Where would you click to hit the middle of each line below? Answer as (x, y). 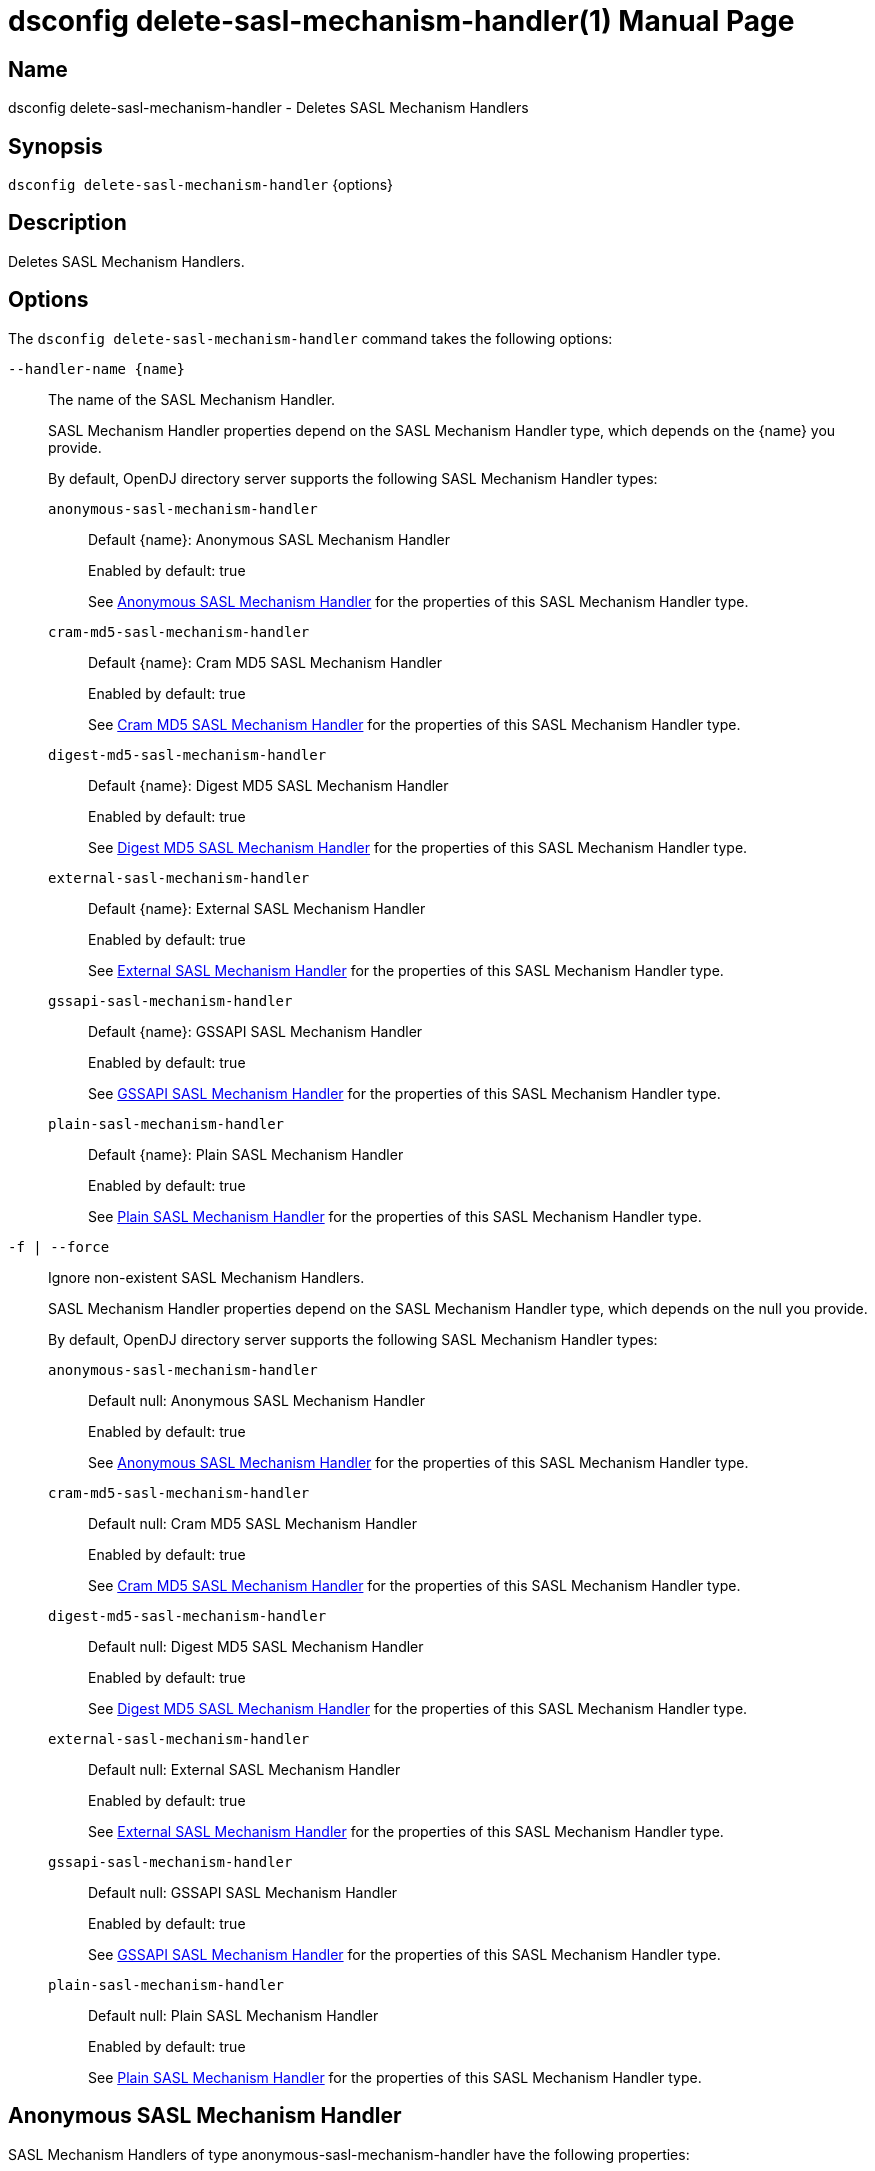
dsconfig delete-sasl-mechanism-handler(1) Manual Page (401, 21)
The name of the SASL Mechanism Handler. (192, 399)
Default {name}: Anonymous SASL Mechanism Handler (269, 539)
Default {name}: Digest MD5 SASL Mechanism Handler (268, 785)
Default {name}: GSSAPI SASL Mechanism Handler (255, 1031)
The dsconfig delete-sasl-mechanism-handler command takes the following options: (310, 338)
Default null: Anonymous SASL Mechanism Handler (256, 1400)
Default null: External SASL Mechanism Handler (244, 1769)
